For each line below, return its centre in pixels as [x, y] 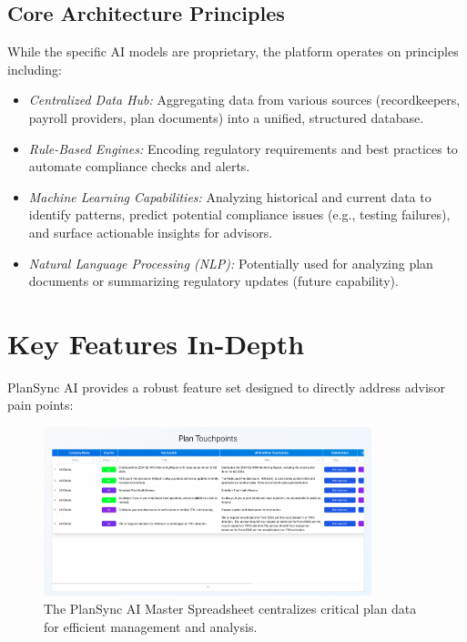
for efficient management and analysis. [151, 626]
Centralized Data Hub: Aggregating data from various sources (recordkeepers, [244, 100]
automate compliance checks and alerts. [139, 166]
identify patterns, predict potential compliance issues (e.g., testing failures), [239, 214]
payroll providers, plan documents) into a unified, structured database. [226, 117]
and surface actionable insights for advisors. [151, 232]
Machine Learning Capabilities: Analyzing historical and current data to [230, 196]
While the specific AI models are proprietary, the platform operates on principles [233, 51]
